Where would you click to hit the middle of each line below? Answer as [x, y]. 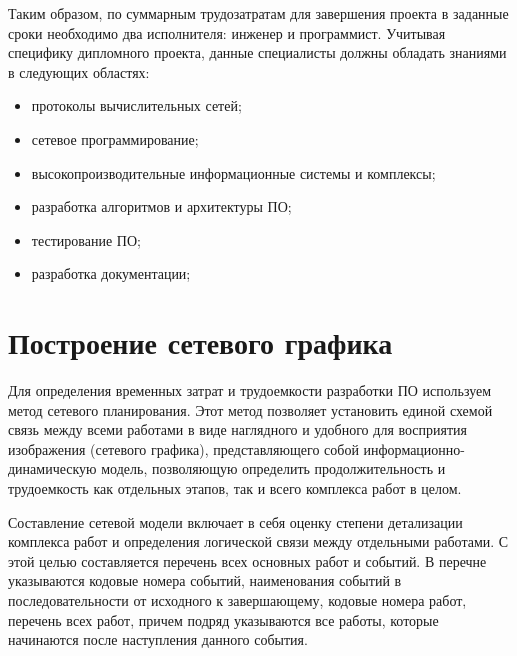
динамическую [52, 468]
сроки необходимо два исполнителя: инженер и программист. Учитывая [227, 32]
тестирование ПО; [86, 239]
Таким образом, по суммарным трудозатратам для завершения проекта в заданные [258, 13]
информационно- [414, 448]
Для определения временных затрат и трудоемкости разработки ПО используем [250, 390]
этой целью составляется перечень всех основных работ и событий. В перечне [247, 560]
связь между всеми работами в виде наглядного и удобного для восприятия [238, 429]
